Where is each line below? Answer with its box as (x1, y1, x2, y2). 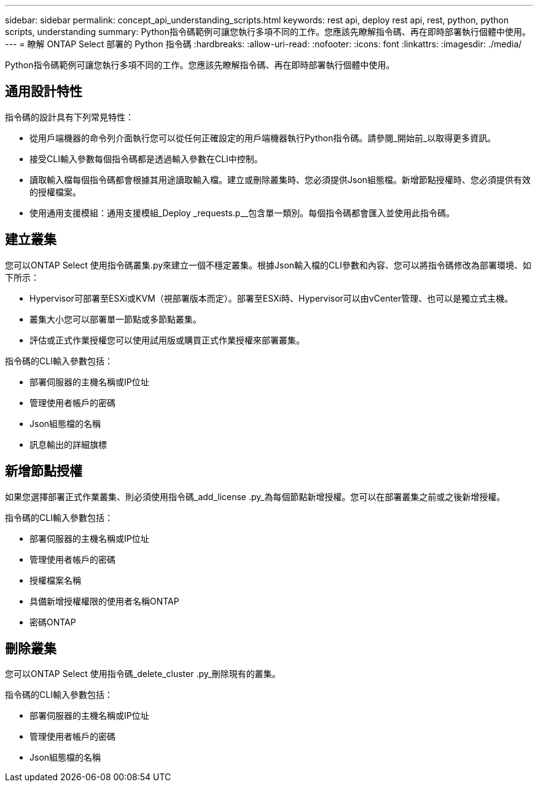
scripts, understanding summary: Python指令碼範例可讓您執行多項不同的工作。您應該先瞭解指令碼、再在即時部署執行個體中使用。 (5, 26, 531, 37)
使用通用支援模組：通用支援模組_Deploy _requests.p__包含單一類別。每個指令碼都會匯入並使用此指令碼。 (29, 207, 455, 218)
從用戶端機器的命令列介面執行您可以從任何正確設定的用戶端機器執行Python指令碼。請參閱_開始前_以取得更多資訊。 (29, 132, 496, 143)
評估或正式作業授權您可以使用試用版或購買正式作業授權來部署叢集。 (29, 334, 305, 345)
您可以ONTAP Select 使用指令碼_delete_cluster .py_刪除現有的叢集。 (5, 668, 281, 679)
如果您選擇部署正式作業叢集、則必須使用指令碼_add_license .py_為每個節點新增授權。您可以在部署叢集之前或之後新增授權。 (5, 491, 505, 502)
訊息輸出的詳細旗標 (29, 439, 107, 450)
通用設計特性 (5, 84, 82, 100)
